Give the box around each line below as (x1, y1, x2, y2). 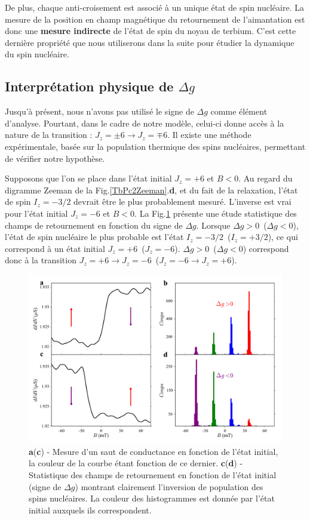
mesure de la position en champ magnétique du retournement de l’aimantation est (5, 13, 305, 25)
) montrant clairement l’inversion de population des (75, 480, 263, 493)
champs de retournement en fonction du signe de (5, 219, 183, 231)
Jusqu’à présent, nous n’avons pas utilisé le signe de (5, 105, 194, 118)
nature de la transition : (5, 128, 93, 141)
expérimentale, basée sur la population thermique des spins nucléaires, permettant (5, 140, 306, 152)
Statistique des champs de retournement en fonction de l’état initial (29, 469, 277, 481)
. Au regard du (238, 172, 293, 184)
